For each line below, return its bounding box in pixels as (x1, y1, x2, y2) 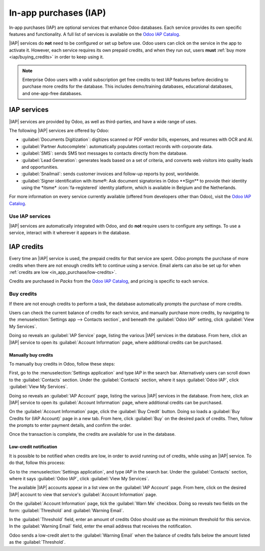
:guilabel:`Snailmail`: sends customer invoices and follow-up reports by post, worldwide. (21, 171, 200, 177)
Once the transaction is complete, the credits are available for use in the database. (9, 431, 176, 437)
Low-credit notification (9, 444, 57, 450)
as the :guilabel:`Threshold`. (9, 539, 66, 545)
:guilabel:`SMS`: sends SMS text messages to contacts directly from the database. (21, 150, 188, 157)
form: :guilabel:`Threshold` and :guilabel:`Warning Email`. (9, 507, 124, 513)
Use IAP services (9, 212, 51, 219)
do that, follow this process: (9, 460, 66, 466)
